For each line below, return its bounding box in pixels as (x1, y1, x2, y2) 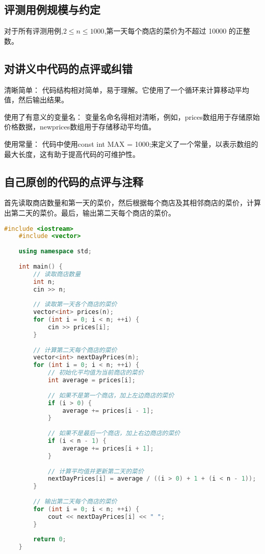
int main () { (18, 262, 63, 270)
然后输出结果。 (18, 94, 68, 105)
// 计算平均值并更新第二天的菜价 (47, 467, 144, 475)
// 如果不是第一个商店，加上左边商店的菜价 (47, 391, 174, 399)
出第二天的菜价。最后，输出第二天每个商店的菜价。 (4, 207, 175, 218)
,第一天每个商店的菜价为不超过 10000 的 (104, 25, 236, 36)
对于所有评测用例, (4, 25, 63, 36)
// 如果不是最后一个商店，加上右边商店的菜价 (47, 430, 180, 437)
